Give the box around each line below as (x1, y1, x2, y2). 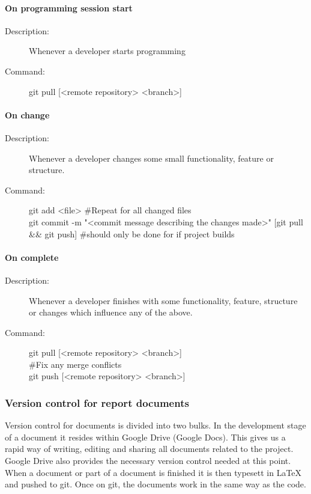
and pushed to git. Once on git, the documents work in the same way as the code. (5, 478, 306, 490)
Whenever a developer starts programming (29, 44, 186, 57)
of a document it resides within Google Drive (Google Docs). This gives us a (5, 430, 286, 443)
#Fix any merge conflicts (29, 358, 122, 370)
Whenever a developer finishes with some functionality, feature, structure (29, 294, 298, 306)
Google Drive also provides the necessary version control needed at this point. (5, 454, 291, 467)
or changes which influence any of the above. (29, 306, 193, 319)
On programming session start (5, 1, 133, 14)
